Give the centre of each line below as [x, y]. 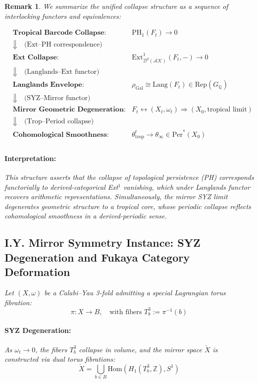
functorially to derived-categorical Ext [61, 187]
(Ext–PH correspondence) [63, 44]
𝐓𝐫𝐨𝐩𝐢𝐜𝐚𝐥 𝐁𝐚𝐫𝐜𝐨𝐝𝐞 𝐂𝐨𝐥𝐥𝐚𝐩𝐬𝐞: [59, 33]
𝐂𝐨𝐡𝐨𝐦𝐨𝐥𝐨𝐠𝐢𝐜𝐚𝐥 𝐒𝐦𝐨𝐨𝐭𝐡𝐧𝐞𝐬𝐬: [61, 135]
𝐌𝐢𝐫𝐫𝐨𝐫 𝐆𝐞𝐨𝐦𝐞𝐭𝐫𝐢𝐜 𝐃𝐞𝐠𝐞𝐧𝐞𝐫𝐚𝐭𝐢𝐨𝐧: [69, 110]
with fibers [126, 312]
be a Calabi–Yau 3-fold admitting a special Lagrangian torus [135, 293]
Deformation [37, 272]
